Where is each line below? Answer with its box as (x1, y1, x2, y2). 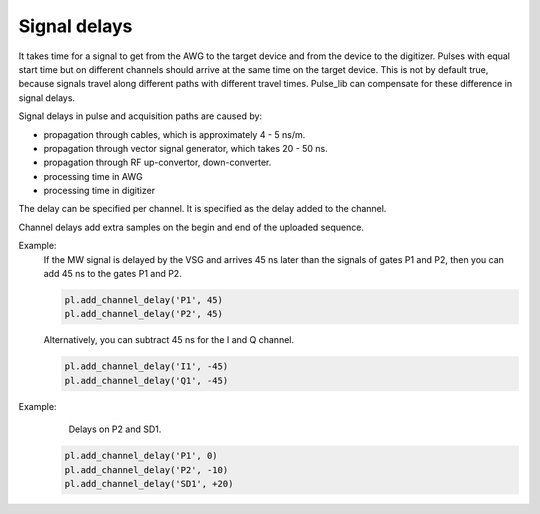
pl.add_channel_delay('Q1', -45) (64, 375, 229, 386)
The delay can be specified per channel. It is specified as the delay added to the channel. (18, 203, 387, 215)
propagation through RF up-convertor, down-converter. (43, 156, 272, 169)
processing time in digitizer (43, 185, 155, 197)
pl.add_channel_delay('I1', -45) (64, 361, 229, 372)
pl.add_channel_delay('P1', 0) (64, 450, 219, 462)
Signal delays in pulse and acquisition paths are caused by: (18, 110, 263, 122)
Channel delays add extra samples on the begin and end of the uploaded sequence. (18, 221, 365, 233)
